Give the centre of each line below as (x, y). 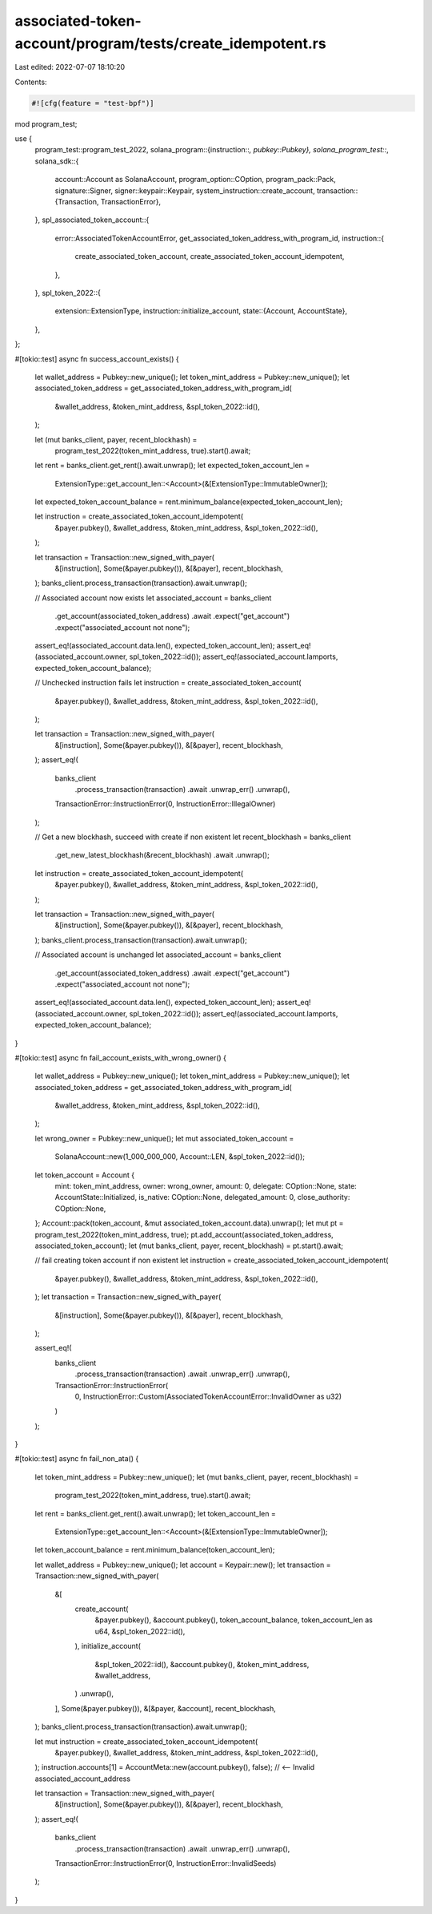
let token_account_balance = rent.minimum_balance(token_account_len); (155, 1550)
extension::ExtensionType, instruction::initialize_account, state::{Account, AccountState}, (201, 311)
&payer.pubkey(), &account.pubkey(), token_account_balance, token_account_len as (234, 1620)
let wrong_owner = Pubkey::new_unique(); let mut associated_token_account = (164, 1138)
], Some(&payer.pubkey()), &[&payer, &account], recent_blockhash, (165, 1708)
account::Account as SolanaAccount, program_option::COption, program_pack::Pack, (195, 180)
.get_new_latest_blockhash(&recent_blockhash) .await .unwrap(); (162, 855)
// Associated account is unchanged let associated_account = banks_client (158, 955)
